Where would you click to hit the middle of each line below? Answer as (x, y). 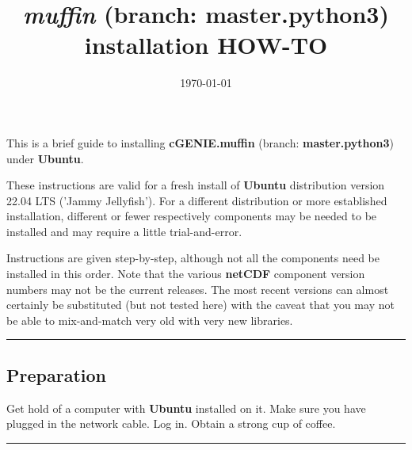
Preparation (56, 374)
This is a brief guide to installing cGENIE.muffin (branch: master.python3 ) (200, 142)
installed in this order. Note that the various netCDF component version (186, 274)
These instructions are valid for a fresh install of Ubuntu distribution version (196, 185)
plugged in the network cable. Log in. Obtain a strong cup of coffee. (171, 423)
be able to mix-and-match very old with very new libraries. (150, 320)
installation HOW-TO (206, 45)
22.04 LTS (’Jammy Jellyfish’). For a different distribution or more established (197, 200)
